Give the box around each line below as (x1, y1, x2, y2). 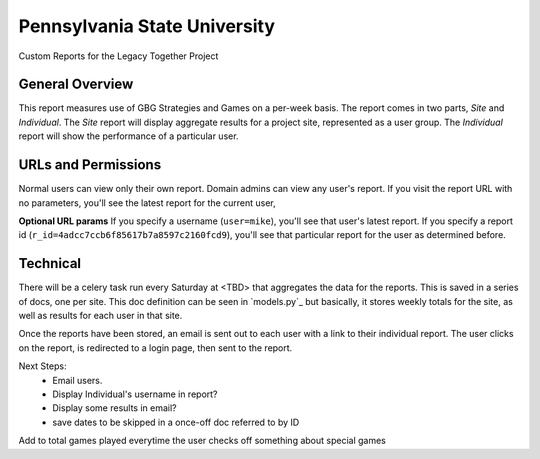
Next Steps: (18, 360, 67, 372)
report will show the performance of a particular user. (18, 130, 239, 142)
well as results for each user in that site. (18, 310, 183, 321)
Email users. (52, 374, 103, 386)
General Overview (18, 76, 134, 93)
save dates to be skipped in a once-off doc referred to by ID (52, 416, 300, 428)
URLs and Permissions (18, 156, 162, 174)
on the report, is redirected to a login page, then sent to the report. (18, 341, 293, 354)
